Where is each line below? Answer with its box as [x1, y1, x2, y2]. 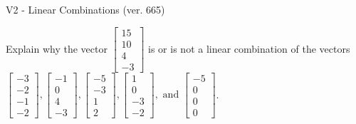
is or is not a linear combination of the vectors [148, 41, 350, 56]
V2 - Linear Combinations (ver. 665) [6, 2, 165, 16]
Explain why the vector [6, 41, 108, 56]
